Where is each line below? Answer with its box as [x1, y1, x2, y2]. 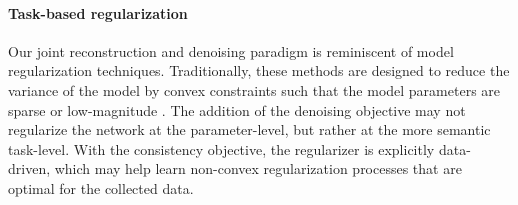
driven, [8, 158, 51, 179]
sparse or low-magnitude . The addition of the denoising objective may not [8, 99, 466, 120]
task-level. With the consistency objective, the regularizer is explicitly [8, 138, 435, 159]
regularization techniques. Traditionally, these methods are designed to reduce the [8, 60, 510, 81]
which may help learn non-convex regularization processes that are [54, 158, 462, 179]
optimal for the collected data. [8, 177, 194, 198]
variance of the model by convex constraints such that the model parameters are [8, 79, 501, 100]
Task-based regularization [8, 2, 188, 23]
